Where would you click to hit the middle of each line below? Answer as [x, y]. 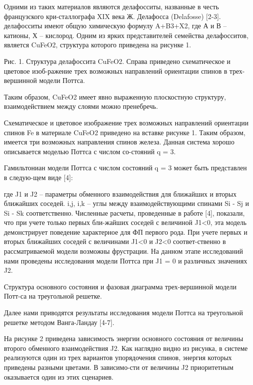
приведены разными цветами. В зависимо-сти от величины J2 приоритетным [119, 367]
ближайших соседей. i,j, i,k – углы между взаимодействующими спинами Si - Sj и [126, 203]
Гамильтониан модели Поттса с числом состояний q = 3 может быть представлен [126, 168]
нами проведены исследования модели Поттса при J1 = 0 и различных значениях [126, 260]
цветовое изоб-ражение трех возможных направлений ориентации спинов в [116, 71]
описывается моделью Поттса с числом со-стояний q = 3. [90, 151]
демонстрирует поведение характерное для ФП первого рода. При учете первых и [126, 232]
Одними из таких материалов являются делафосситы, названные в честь [112, 6]
